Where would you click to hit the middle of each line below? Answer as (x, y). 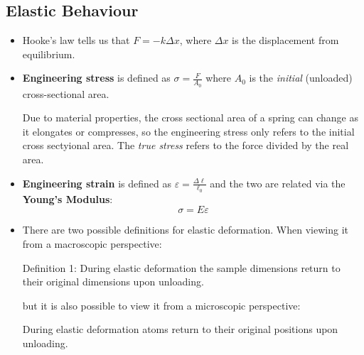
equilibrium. (49, 54)
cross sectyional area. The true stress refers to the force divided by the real (186, 145)
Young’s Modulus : (68, 198)
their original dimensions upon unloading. (113, 282)
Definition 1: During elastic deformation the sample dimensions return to (181, 267)
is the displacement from (285, 40)
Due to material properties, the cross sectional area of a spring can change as (190, 118)
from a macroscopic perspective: (92, 244)
